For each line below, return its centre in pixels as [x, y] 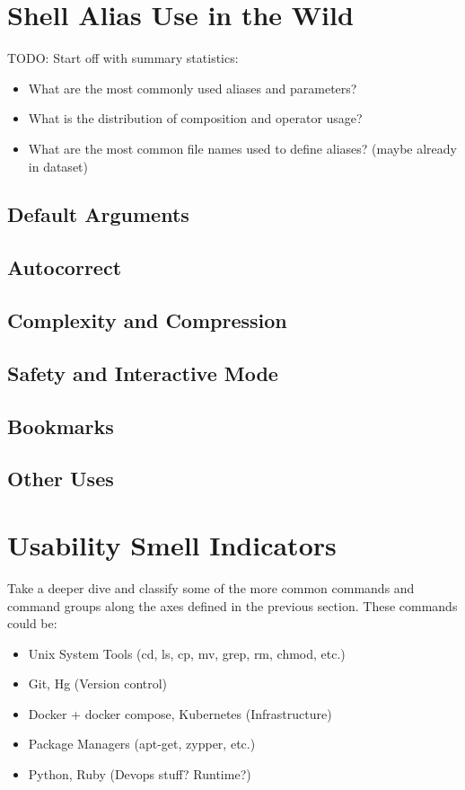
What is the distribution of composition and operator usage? [195, 118]
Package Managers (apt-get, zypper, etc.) [142, 744]
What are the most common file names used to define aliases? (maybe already [242, 148]
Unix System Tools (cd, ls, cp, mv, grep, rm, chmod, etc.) [187, 653]
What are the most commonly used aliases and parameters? [193, 88]
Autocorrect [65, 267]
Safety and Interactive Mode [143, 373]
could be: [32, 623]
